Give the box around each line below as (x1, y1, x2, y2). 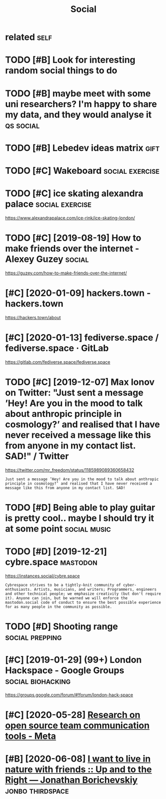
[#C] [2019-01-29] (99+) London (5, 654, 142, 666)
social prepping (5, 631, 62, 643)
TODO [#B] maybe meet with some (5, 88, 151, 99)
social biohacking (5, 675, 71, 687)
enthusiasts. (5, 587, 32, 592)
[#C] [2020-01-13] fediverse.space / (5, 332, 159, 343)
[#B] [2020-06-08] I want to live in (5, 753, 151, 765)
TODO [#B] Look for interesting (5, 54, 136, 66)
